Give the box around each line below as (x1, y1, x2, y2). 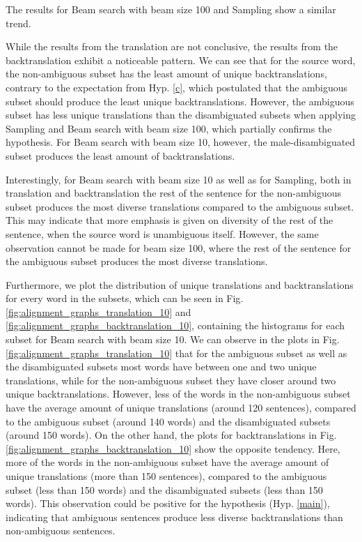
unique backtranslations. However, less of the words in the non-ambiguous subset (6, 386, 351, 401)
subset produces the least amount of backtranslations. (6, 148, 235, 163)
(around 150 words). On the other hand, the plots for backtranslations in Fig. (6, 428, 337, 442)
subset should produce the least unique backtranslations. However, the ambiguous (6, 93, 354, 108)
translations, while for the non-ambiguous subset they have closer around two (6, 372, 336, 387)
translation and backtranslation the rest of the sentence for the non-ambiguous (6, 186, 342, 200)
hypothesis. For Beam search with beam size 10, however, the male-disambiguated (6, 135, 356, 149)
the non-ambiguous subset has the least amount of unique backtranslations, (6, 66, 327, 81)
